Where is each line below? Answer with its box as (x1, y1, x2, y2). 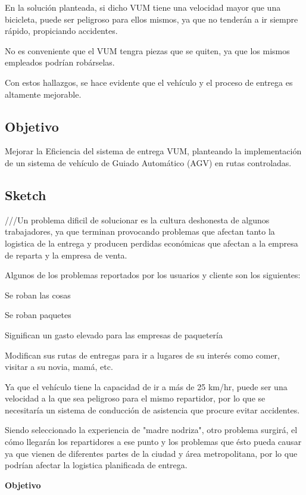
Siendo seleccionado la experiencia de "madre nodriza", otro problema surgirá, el (5, 424, 298, 436)
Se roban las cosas (5, 288, 71, 301)
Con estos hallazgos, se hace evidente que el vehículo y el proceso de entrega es (5, 76, 293, 88)
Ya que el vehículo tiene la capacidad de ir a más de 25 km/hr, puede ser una (5, 380, 288, 393)
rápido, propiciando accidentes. (5, 24, 118, 37)
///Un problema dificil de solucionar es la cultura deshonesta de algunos (5, 213, 270, 226)
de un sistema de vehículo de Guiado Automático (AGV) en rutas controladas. (5, 156, 292, 169)
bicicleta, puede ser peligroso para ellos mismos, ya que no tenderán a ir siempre (5, 13, 298, 25)
